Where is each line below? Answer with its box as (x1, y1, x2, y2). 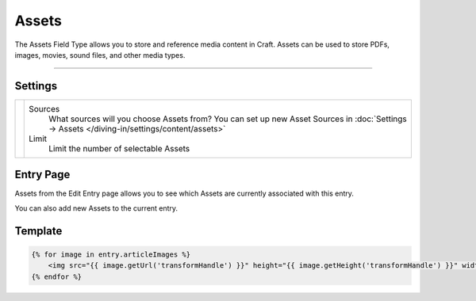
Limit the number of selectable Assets (48, 143, 190, 154)
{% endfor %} (31, 272, 83, 281)
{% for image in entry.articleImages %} (31, 250, 190, 259)
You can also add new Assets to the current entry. (14, 203, 178, 213)
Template (14, 224, 63, 238)
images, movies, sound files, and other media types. (14, 50, 186, 59)
